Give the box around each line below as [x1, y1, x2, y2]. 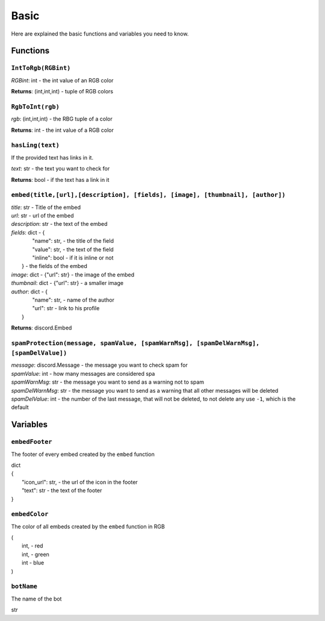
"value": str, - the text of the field [32, 246, 114, 253]
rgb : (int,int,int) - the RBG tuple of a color [11, 115, 113, 123]
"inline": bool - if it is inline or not [32, 254, 114, 261]
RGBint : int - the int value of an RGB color [11, 76, 114, 84]
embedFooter [11, 438, 52, 446]
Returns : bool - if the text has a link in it [11, 176, 110, 183]
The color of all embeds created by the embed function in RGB [11, 523, 165, 530]
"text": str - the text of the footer [22, 487, 102, 494]
